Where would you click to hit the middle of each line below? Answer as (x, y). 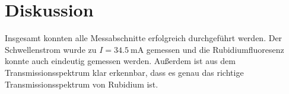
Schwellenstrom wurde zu (51, 49)
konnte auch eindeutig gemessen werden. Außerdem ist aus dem (120, 61)
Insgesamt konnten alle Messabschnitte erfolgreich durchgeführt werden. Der (144, 38)
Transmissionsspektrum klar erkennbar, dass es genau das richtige (124, 72)
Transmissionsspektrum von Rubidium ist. (82, 84)
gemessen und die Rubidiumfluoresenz (215, 49)
